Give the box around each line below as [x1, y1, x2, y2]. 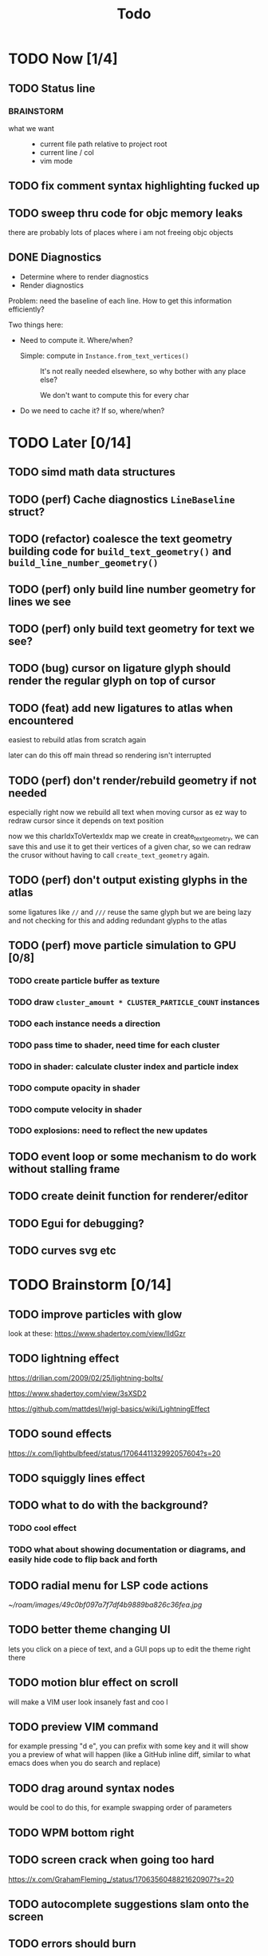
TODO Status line [8, 81, 96, 95]
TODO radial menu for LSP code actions [8, 1579, 209, 1592]
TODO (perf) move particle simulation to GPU [8, 939, 237, 952]
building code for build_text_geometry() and [8, 545, 232, 559]
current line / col [39, 147, 94, 157]
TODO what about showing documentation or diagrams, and [8, 1544, 246, 1555]
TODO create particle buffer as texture [8, 975, 160, 986]
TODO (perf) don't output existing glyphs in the [8, 873, 248, 887]
